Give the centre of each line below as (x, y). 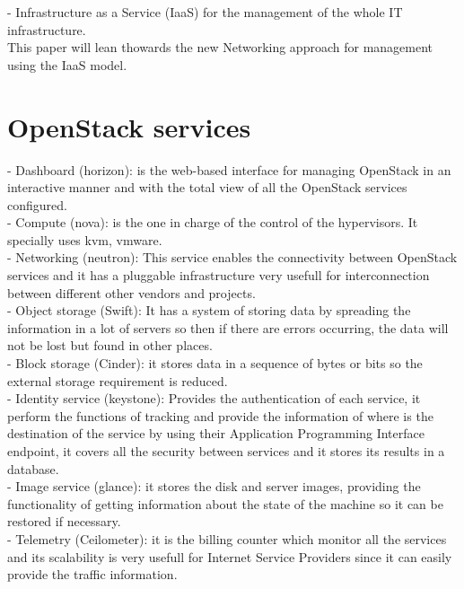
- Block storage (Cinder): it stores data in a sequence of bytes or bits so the (215, 363)
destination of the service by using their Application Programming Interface (216, 433)
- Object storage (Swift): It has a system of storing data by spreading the (209, 310)
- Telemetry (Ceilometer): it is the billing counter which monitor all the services (227, 538)
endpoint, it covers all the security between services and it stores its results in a (226, 451)
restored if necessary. (64, 521)
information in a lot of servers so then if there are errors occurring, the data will (228, 327)
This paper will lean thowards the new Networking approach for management (220, 47)
